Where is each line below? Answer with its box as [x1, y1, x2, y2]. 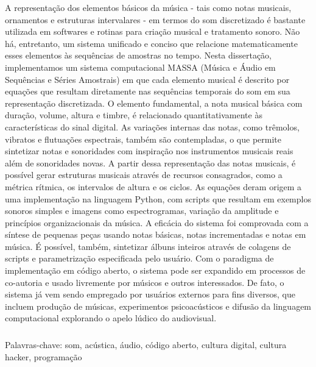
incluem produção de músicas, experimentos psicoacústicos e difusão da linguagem [5, 299, 312, 312]
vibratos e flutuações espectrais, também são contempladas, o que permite [5, 132, 281, 145]
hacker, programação [5, 350, 82, 363]
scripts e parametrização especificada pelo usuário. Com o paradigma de [5, 252, 274, 265]
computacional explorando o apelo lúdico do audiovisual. [5, 312, 217, 324]
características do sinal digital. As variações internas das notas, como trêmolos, [5, 120, 300, 133]
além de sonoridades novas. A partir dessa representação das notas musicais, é [5, 156, 296, 169]
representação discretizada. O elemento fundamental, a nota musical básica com [5, 96, 303, 109]
